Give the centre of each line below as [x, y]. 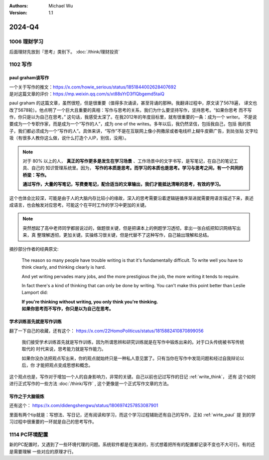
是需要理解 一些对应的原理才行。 [43, 452]
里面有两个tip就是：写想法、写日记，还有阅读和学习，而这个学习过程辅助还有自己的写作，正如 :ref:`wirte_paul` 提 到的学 [132, 415]
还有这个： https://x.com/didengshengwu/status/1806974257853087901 [84, 406]
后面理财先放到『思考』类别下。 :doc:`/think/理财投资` [65, 51]
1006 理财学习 [26, 41]
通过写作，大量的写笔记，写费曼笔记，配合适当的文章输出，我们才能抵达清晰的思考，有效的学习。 [123, 184]
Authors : [19, 6]
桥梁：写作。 [36, 175]
